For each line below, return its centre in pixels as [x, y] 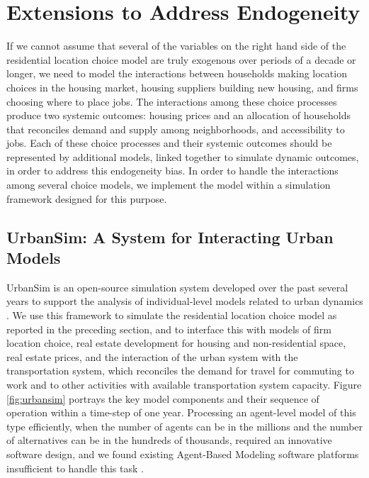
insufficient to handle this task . [75, 468]
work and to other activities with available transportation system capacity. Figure [184, 384]
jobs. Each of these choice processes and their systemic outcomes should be [169, 143]
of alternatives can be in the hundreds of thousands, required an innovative [169, 440]
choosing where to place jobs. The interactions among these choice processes [172, 101]
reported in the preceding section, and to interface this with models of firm [169, 329]
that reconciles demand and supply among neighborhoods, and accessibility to [176, 129]
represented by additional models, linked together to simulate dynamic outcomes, [183, 156]
